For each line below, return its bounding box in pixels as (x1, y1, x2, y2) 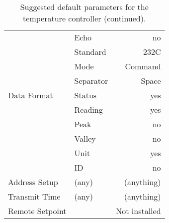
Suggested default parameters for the (20, 1, 149, 12)
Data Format (8, 89, 53, 101)
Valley (74, 133, 96, 144)
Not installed (116, 205, 161, 217)
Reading (74, 104, 103, 115)
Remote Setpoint (8, 205, 67, 217)
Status (74, 89, 97, 101)
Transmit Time (8, 191, 61, 202)
